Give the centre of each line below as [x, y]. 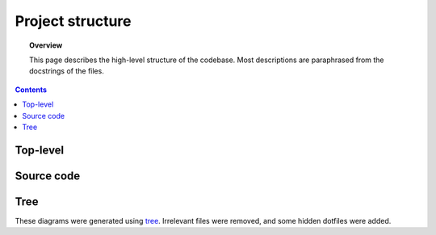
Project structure [73, 21]
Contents [31, 90]
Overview [46, 45]
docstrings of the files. [67, 71]
